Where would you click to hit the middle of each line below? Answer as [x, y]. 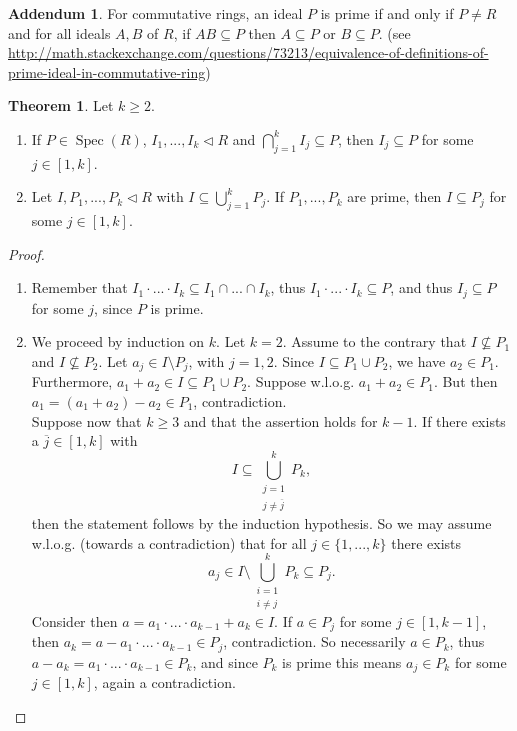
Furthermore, [72, 381]
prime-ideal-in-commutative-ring [107, 71]
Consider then [74, 620]
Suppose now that [86, 420]
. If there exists [459, 420]
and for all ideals [59, 32]
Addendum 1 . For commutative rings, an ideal [155, 13]
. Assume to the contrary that [374, 341]
